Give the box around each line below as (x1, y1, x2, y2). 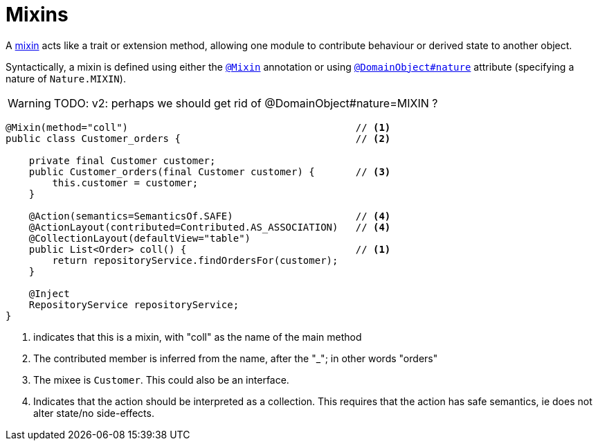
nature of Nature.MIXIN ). (6, 72, 126, 84)
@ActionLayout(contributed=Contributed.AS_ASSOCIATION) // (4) (28, 221, 391, 233)
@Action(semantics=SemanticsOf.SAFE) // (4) (28, 210, 391, 222)
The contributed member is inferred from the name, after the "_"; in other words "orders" (33, 352, 438, 364)
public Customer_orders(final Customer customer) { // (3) (28, 166, 391, 177)
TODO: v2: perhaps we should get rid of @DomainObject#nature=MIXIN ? (53, 96, 438, 110)
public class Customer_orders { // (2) (6, 132, 391, 144)
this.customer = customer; (52, 177, 199, 188)
